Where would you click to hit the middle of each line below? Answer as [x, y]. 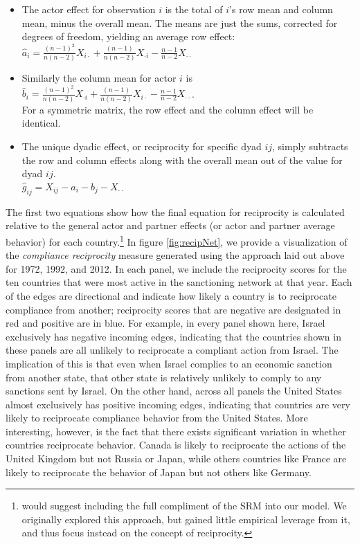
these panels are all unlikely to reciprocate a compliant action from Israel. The [172, 350]
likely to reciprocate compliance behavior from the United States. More [157, 418]
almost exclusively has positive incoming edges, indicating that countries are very [178, 404]
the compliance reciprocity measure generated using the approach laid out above [175, 255]
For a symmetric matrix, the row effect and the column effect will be [168, 109]
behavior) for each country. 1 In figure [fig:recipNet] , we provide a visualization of [177, 240]
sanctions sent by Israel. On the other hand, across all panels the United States [174, 391]
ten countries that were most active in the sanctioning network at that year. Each [179, 282]
